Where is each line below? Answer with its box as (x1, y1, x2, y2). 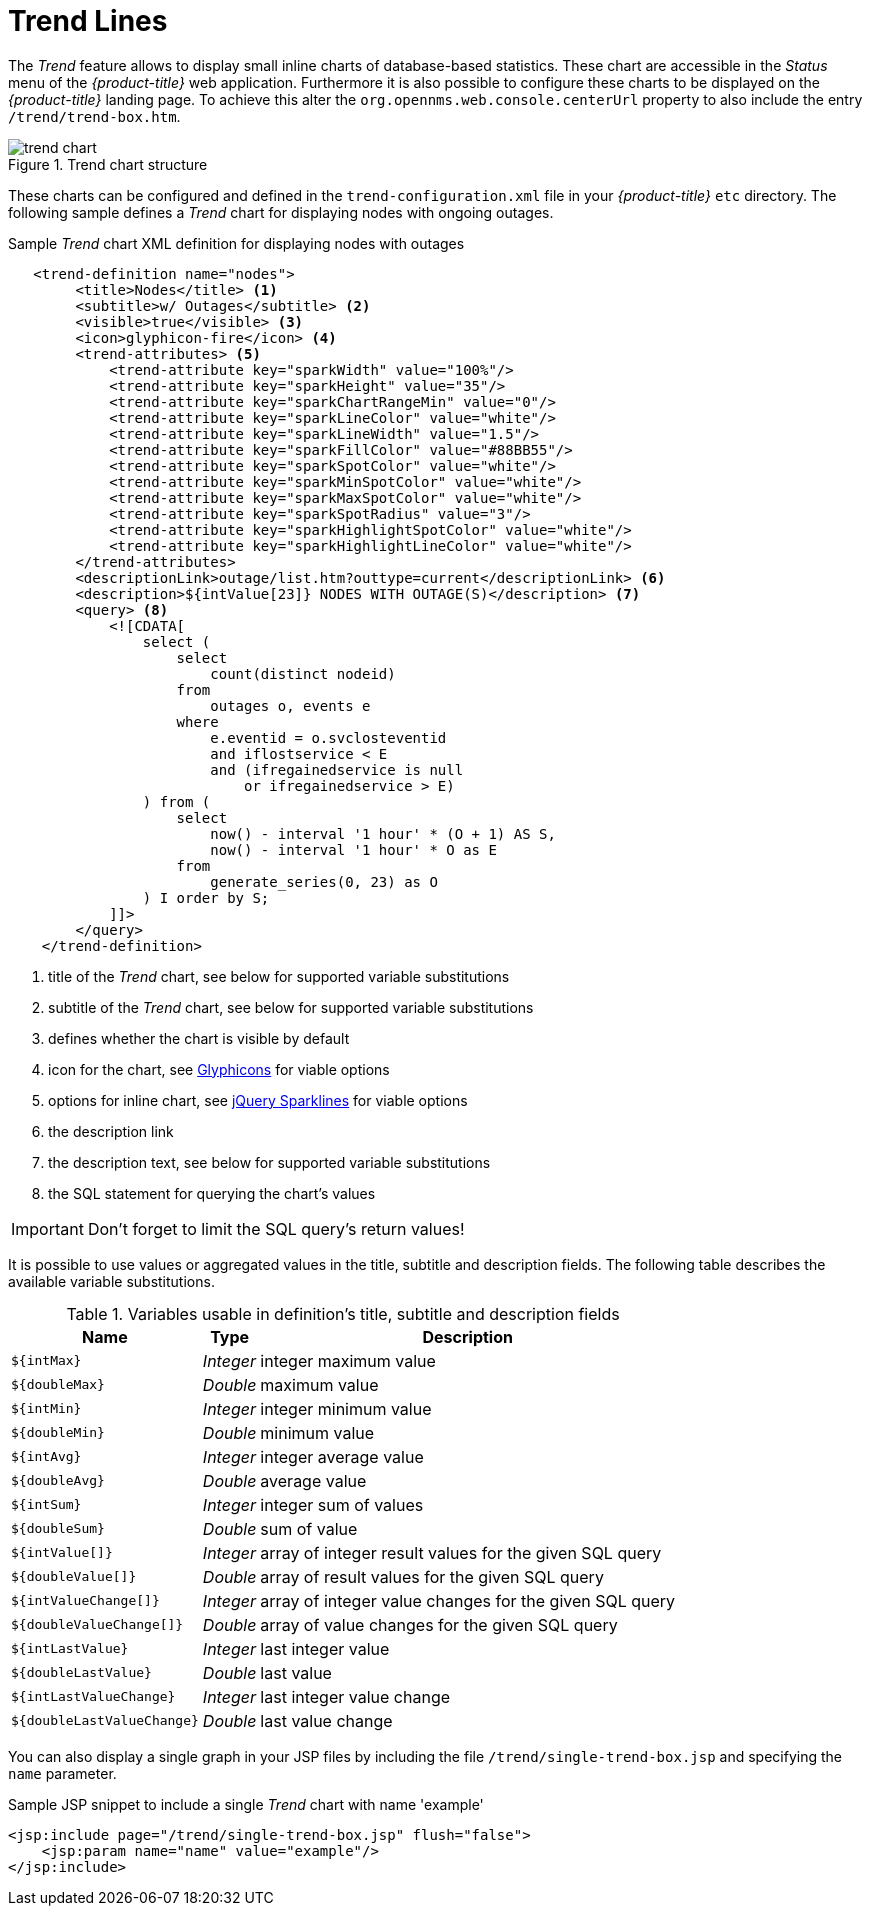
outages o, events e (210, 697, 371, 714)
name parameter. (8, 1764, 117, 1782)
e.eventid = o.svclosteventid (210, 729, 447, 746)
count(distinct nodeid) (210, 665, 396, 682)
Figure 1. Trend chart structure (8, 155, 208, 173)
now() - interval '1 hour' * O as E (210, 841, 497, 858)
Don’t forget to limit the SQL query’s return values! (87, 1218, 465, 1239)
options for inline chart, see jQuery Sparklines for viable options (48, 1091, 468, 1109)
